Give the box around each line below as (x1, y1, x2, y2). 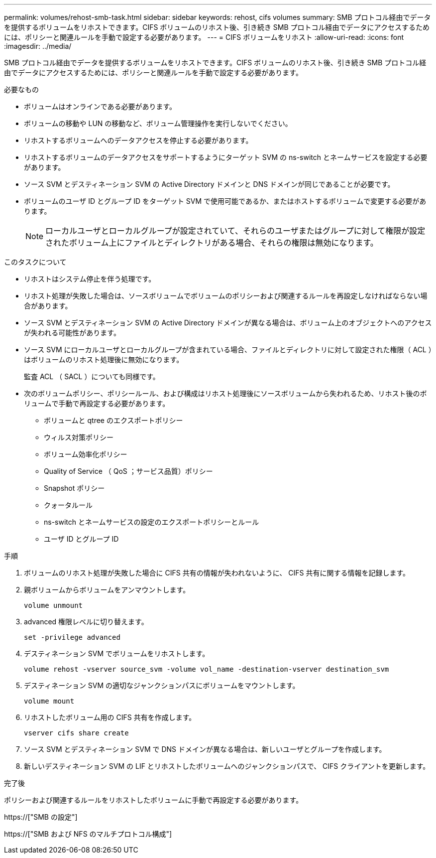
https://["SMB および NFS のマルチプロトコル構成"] (4, 830, 172, 838)
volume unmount (24, 601, 83, 609)
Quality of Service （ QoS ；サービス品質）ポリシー (44, 467, 213, 475)
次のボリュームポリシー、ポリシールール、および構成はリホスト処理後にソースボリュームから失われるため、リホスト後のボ (24, 389, 427, 398)
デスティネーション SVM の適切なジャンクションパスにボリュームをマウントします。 (24, 681, 300, 690)
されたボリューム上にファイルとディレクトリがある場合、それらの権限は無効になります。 (45, 238, 378, 248)
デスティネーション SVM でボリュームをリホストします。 (24, 649, 210, 658)
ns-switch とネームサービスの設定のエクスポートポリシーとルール (44, 518, 259, 526)
